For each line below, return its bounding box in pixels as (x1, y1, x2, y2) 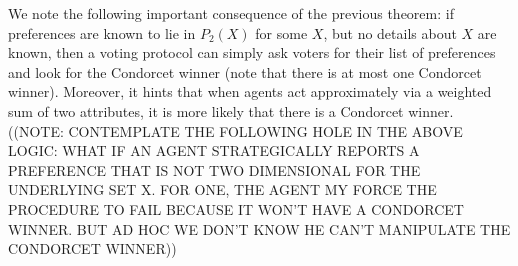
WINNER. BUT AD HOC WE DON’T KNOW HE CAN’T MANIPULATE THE (8, 218, 511, 239)
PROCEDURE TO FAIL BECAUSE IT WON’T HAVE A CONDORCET (8, 198, 464, 219)
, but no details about (323, 22, 457, 43)
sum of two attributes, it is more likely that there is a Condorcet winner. (8, 100, 454, 121)
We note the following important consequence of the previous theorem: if (8, 3, 454, 23)
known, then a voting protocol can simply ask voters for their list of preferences (8, 42, 496, 63)
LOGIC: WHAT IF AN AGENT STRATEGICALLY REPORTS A (8, 140, 420, 161)
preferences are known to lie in (8, 22, 196, 43)
